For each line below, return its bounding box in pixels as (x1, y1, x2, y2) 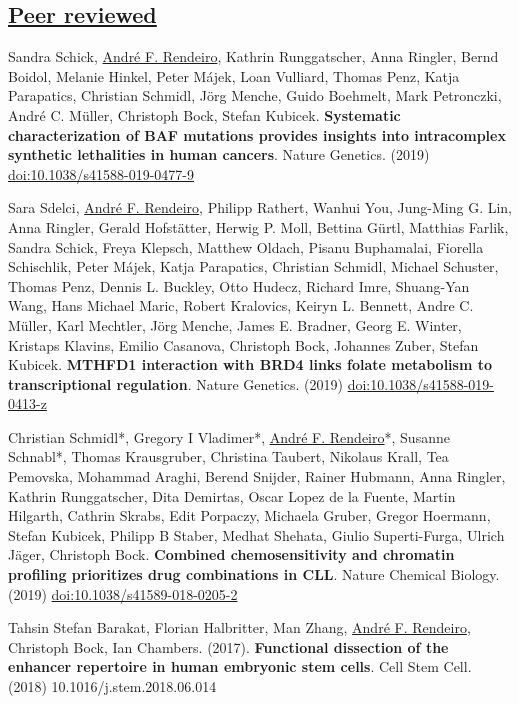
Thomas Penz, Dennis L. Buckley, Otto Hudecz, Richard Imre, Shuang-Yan (8, 275, 470, 296)
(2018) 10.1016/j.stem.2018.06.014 (8, 676, 217, 697)
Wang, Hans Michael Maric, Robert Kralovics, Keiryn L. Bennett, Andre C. (8, 295, 474, 316)
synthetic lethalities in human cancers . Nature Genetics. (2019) (8, 144, 430, 165)
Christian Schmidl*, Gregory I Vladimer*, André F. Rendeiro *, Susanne (8, 426, 450, 447)
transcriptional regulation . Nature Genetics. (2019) (8, 373, 343, 394)
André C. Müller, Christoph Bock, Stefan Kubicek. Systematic (8, 104, 401, 125)
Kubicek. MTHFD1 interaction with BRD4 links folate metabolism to (8, 354, 493, 375)
